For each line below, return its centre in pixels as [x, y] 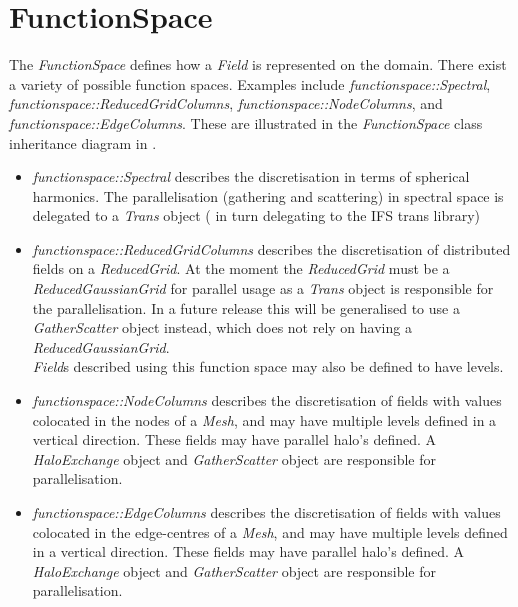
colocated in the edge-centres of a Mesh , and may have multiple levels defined [270, 531]
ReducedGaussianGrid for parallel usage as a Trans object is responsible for [263, 288]
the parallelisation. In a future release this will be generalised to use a [246, 307]
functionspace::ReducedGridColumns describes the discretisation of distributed [271, 248]
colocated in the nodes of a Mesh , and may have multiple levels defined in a [264, 419]
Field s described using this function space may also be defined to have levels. [268, 366]
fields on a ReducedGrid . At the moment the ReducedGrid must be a [241, 268]
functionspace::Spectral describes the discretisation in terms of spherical [251, 176]
